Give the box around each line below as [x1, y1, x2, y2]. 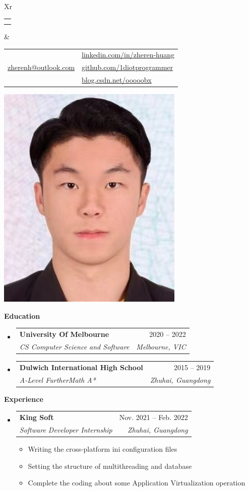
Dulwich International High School [19, 362, 143, 372]
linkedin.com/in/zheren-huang [82, 49, 175, 60]
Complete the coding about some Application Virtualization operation [28, 477, 245, 488]
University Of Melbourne [19, 329, 109, 339]
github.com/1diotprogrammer [82, 62, 173, 73]
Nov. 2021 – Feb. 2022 [119, 412, 188, 423]
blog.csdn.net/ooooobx [82, 75, 152, 85]
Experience [4, 393, 43, 404]
